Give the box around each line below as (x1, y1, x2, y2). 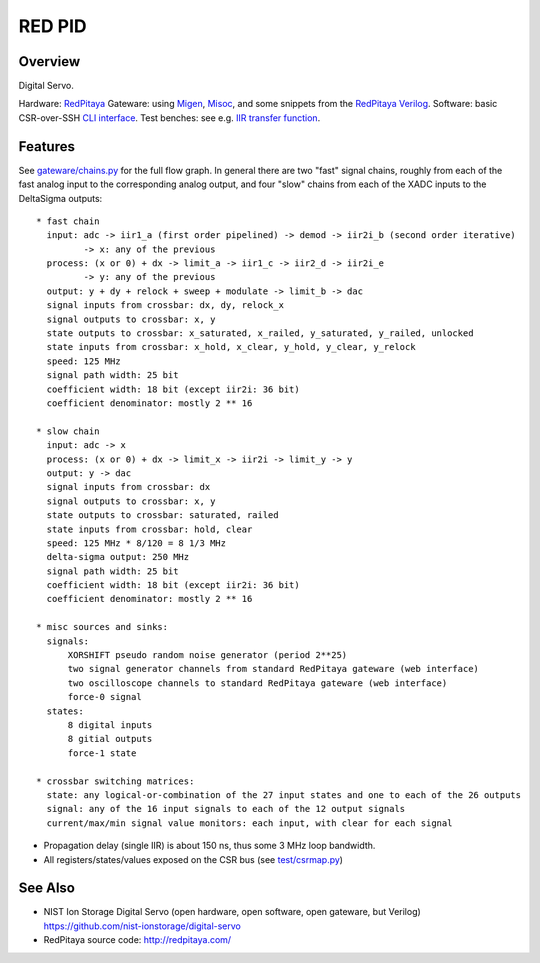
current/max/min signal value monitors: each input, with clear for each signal (46, 817, 453, 829)
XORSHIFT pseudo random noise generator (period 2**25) (67, 650, 348, 661)
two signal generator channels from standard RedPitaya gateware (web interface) (67, 663, 480, 675)
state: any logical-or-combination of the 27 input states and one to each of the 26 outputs (46, 789, 522, 800)
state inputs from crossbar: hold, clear (46, 523, 253, 535)
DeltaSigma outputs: (18, 192, 103, 204)
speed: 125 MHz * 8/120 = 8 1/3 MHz (46, 537, 227, 549)
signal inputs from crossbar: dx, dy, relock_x (46, 300, 285, 311)
